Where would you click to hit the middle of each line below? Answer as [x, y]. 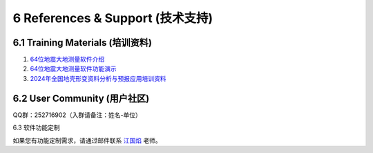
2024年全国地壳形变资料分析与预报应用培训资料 [98, 78]
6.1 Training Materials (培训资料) [82, 43]
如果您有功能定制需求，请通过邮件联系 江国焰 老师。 [87, 140]
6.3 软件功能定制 [36, 127]
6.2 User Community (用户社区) [81, 98]
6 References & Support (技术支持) [113, 18]
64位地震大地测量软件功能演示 [73, 69]
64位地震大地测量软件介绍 [67, 60]
